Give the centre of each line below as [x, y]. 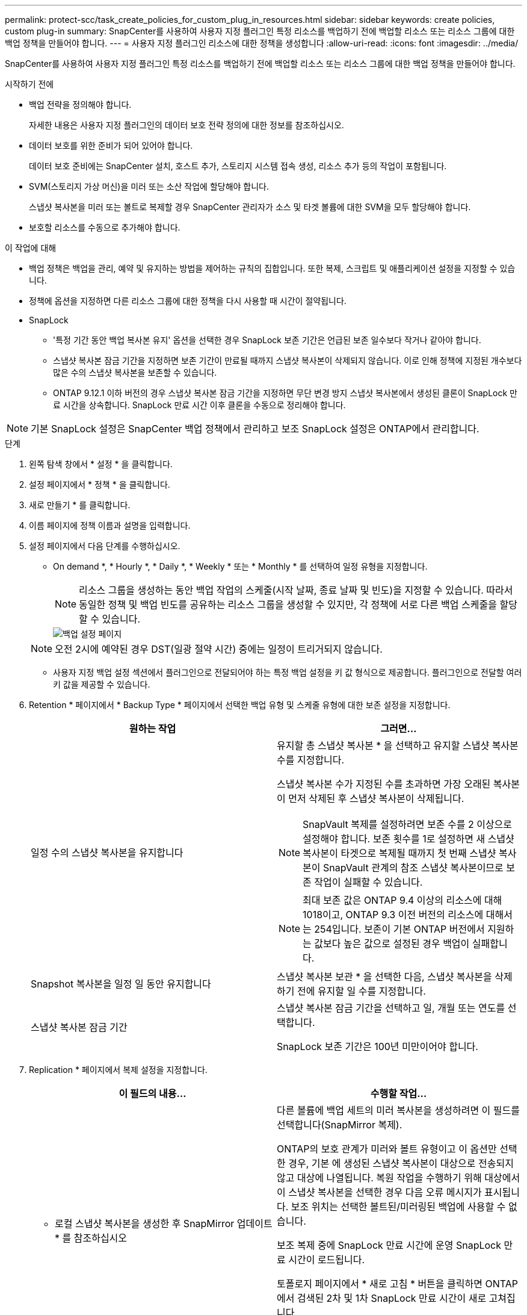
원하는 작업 [153, 729]
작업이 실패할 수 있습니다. [368, 882]
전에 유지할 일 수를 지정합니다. [361, 991]
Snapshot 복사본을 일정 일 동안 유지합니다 [121, 984]
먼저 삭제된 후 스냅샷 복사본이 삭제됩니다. [376, 798]
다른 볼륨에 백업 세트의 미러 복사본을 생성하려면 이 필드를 [399, 1110]
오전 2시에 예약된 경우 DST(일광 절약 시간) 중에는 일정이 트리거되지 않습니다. [219, 649]
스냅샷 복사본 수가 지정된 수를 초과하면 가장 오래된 [384, 784]
